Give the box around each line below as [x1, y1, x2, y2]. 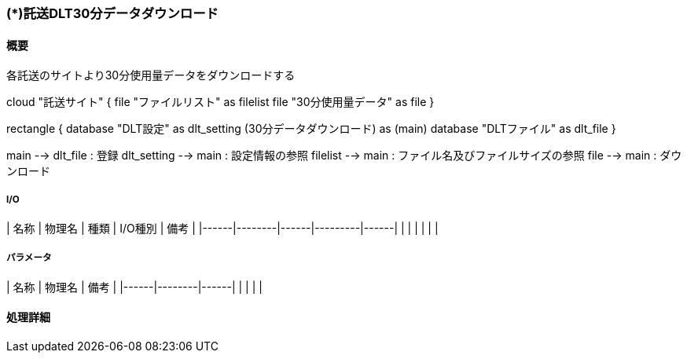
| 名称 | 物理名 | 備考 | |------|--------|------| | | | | [6, 280, 263, 294]
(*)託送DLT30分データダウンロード [6, 5, 219, 21]
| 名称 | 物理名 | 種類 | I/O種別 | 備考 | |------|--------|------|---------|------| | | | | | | [6, 222, 439, 235]
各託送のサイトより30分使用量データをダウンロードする [6, 68, 296, 82]
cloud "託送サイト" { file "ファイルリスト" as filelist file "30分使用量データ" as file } [6, 95, 435, 109]
